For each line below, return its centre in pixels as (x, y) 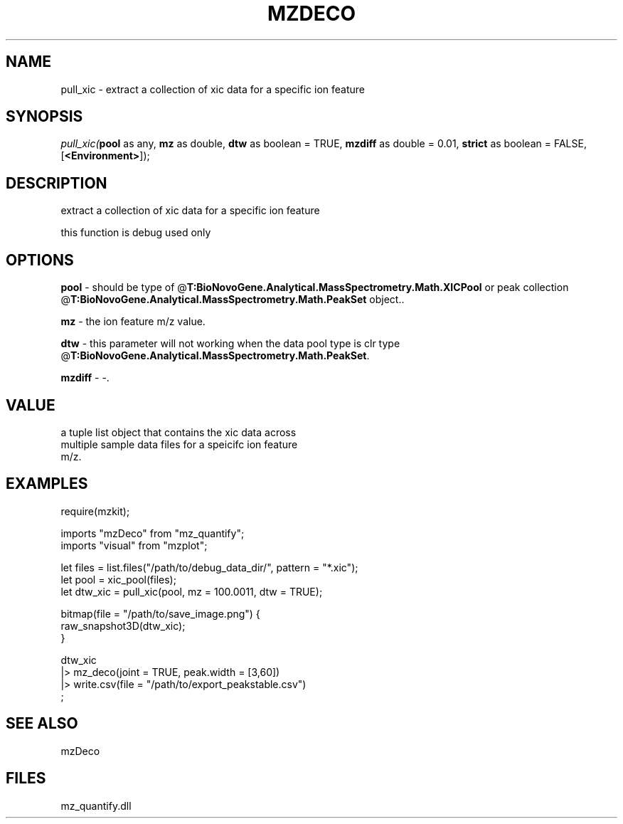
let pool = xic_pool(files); (118, 579)
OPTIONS (40, 260)
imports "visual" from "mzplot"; (134, 545)
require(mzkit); (95, 511)
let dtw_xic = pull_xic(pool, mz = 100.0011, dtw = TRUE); (192, 591)
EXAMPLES (47, 484)
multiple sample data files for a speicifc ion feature (179, 444)
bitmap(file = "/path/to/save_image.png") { (160, 613)
